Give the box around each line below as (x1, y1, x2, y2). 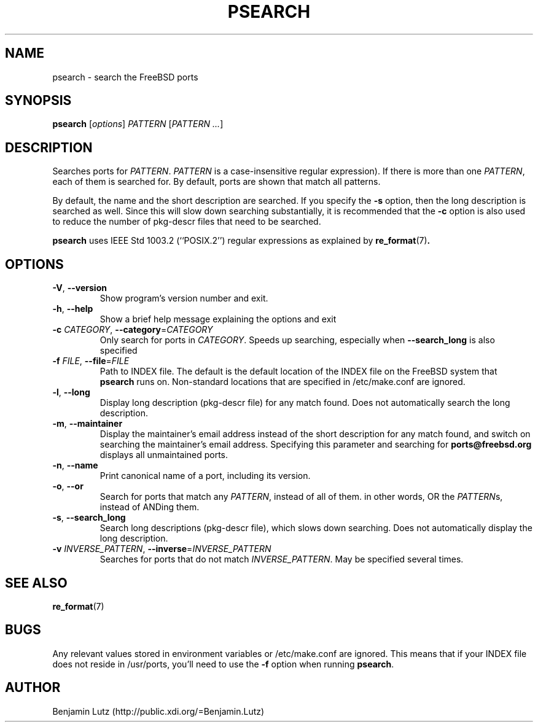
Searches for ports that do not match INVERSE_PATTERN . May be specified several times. (99, 554, 464, 565)
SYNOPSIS (5, 93, 72, 109)
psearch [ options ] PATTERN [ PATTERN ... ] (52, 119, 224, 130)
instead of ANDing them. (99, 502, 200, 513)
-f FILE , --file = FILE (52, 356, 130, 367)
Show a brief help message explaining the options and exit (99, 314, 337, 325)
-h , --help (52, 303, 93, 314)
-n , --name (52, 460, 98, 471)
